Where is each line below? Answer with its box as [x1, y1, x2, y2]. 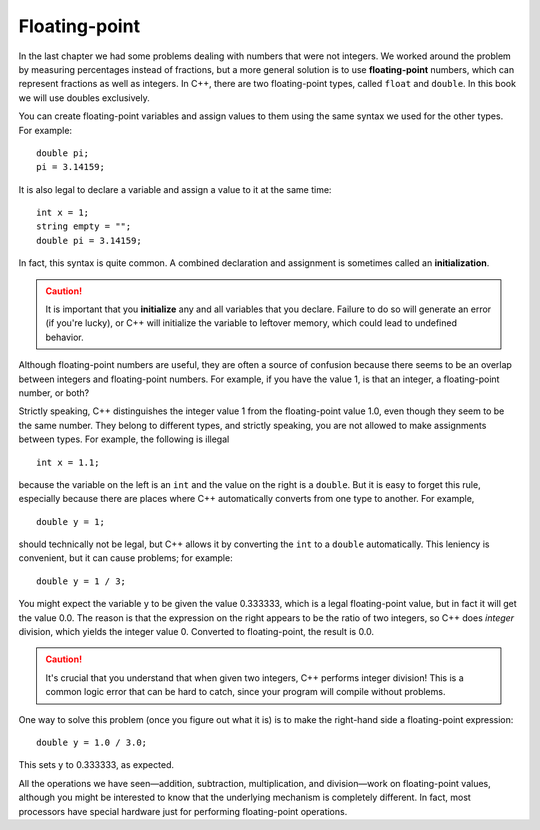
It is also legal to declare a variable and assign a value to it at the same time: [18, 183, 332, 195]
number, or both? [18, 386, 90, 399]
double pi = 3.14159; [36, 235, 142, 246]
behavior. [45, 331, 84, 343]
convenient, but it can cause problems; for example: [18, 552, 234, 564]
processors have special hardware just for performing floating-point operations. [18, 805, 348, 817]
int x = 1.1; [36, 456, 100, 468]
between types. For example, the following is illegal [18, 433, 230, 445]
